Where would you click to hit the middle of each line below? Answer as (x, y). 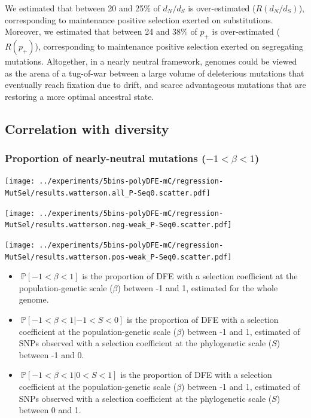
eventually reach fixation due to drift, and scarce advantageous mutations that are (155, 85)
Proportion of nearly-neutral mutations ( (106, 158)
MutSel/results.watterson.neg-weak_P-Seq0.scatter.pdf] (118, 225)
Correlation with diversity (87, 128)
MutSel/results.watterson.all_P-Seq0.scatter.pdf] (108, 193)
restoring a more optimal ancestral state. (80, 96)
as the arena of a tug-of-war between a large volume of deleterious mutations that (155, 73)
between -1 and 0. (51, 354)
